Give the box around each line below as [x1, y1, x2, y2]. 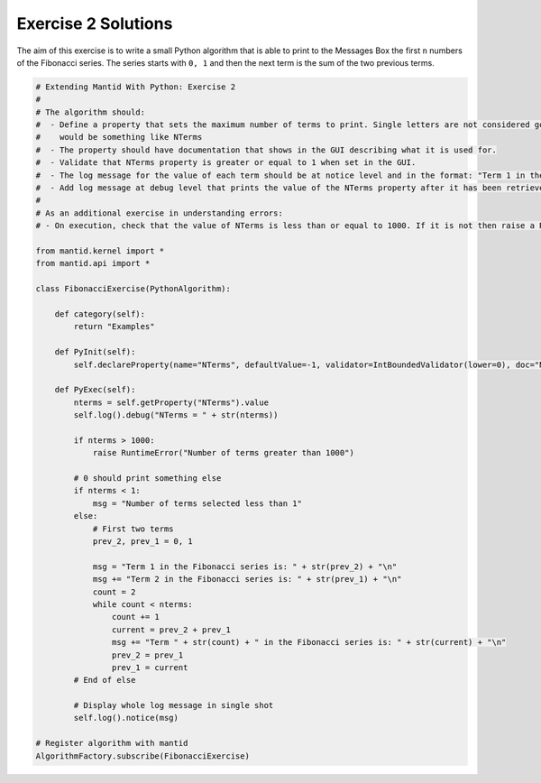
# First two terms [92, 523, 175, 534]
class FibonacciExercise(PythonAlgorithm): [35, 284, 232, 294]
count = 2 [92, 586, 136, 597]
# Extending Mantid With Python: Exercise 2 [35, 81, 236, 92]
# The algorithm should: [35, 106, 146, 117]
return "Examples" [73, 321, 155, 332]
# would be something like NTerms [35, 132, 203, 143]
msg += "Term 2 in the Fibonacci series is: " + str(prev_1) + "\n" [92, 574, 402, 585]
